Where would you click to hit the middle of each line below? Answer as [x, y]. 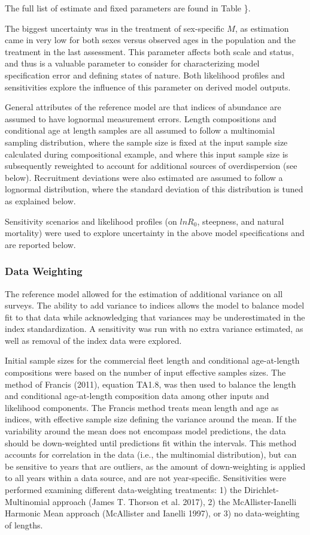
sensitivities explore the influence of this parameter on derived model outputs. [148, 87]
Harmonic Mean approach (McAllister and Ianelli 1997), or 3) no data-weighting [152, 513]
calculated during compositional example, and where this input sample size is [147, 154]
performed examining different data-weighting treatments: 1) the [123, 489]
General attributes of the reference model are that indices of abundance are [143, 107]
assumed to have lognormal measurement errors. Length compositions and [141, 118]
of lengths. [24, 525]
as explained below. [40, 200]
